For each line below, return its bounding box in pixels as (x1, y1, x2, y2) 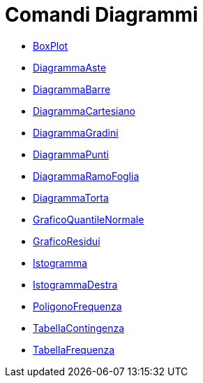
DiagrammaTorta (33, 191, 109, 204)
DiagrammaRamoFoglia (33, 169, 140, 182)
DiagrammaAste (33, 61, 107, 74)
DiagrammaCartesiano (33, 104, 135, 117)
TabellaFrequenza (33, 343, 115, 356)
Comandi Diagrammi (5, 3, 198, 27)
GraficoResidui (33, 235, 100, 247)
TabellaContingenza (33, 321, 124, 334)
